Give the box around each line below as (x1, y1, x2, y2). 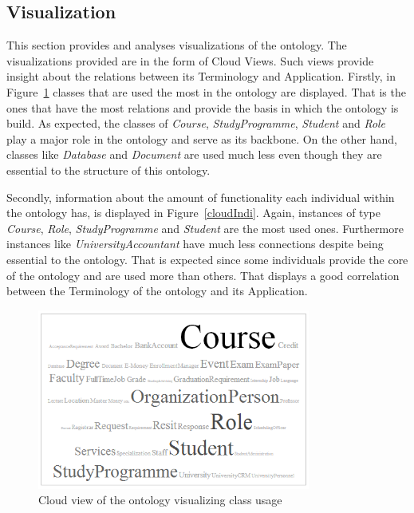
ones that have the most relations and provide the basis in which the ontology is (6, 99, 399, 116)
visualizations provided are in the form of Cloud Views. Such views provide (6, 52, 374, 69)
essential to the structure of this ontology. (6, 161, 211, 178)
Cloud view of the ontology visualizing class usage (38, 491, 282, 508)
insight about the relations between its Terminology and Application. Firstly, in (6, 68, 396, 85)
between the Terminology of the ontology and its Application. (6, 282, 308, 299)
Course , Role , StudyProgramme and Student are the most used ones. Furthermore (6, 219, 404, 236)
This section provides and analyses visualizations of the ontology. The (6, 37, 347, 53)
